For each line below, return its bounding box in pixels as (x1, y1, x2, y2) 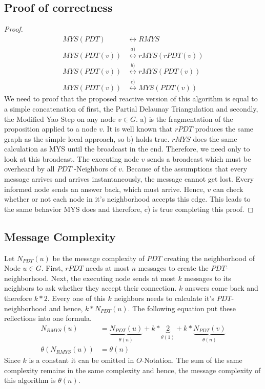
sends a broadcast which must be (147, 153, 251, 164)
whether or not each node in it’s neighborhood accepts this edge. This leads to (4, 193, 251, 204)
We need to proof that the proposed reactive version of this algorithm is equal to (4, 93, 258, 104)
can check (213, 183, 243, 194)
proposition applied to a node (4, 123, 97, 134)
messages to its (184, 272, 231, 283)
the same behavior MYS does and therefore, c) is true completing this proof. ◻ (4, 203, 254, 214)
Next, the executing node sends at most (51, 272, 176, 283)
